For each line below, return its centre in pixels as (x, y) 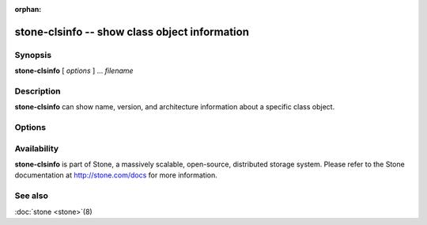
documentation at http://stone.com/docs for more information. (116, 175)
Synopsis (33, 55)
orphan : (28, 9)
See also (32, 196)
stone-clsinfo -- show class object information (132, 32)
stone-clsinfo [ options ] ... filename (74, 71)
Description (38, 91)
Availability (37, 148)
